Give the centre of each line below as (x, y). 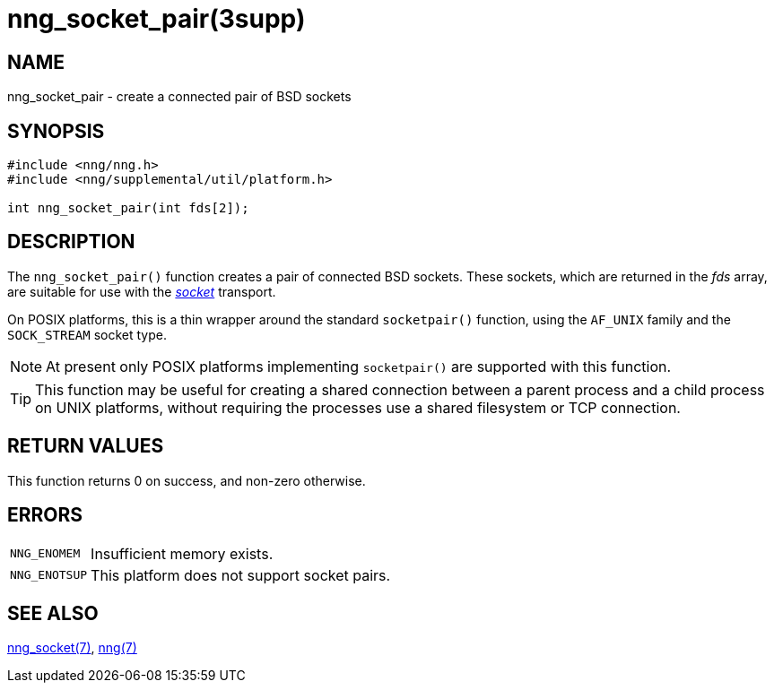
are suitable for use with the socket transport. (142, 291)
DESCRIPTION (71, 242)
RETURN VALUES (86, 446)
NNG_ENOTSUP (49, 575)
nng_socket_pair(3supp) (157, 19)
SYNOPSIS (56, 131)
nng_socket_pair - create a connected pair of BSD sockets (179, 97)
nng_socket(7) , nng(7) (72, 648)
